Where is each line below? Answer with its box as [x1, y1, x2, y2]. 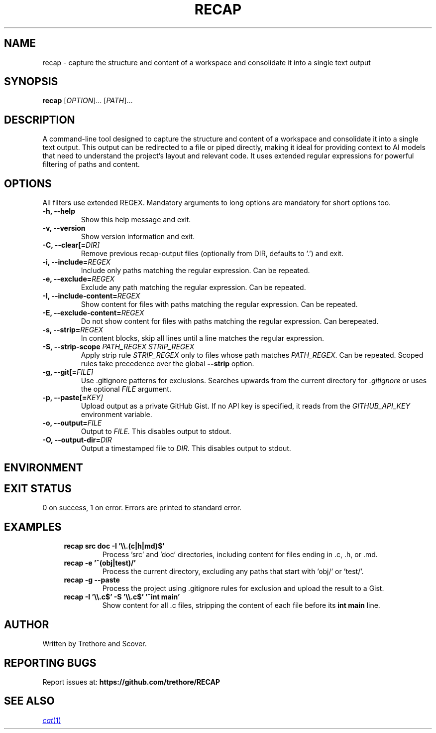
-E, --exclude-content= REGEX [42, 308, 144, 317]
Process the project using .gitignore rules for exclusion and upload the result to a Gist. [102, 584, 384, 593]
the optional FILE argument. [81, 385, 171, 394]
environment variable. [81, 410, 152, 419]
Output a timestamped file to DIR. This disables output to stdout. [81, 444, 291, 453]
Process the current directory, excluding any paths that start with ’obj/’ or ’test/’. [102, 567, 364, 576]
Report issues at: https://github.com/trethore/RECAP [42, 677, 220, 686]
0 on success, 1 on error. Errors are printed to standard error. [42, 503, 242, 512]
